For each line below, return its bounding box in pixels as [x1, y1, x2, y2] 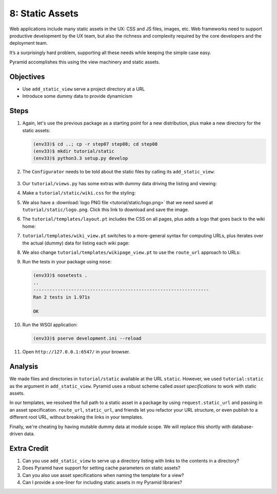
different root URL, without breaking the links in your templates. [9, 414, 144, 420]
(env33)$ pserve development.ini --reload [33, 336, 142, 342]
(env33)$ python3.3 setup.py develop [33, 155, 128, 162]
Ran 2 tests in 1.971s [33, 294, 90, 300]
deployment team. [9, 40, 48, 46]
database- [231, 424, 254, 430]
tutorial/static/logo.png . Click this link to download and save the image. [22, 206, 189, 213]
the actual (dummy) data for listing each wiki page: [22, 240, 130, 246]
